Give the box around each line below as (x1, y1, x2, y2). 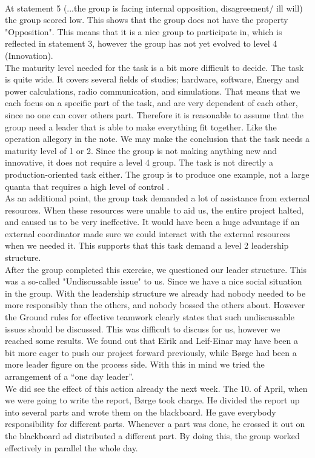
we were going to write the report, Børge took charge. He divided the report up (5, 394, 300, 406)
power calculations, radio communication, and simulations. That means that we (5, 84, 300, 97)
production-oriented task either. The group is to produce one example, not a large (5, 167, 310, 180)
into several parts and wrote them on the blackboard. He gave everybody (5, 405, 276, 418)
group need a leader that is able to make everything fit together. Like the (5, 120, 277, 133)
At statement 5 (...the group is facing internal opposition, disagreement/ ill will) (5, 1, 303, 14)
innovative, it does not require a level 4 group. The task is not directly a (5, 156, 273, 169)
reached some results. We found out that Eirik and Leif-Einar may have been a (5, 334, 298, 347)
